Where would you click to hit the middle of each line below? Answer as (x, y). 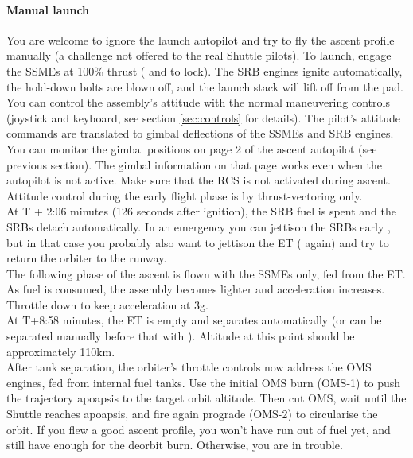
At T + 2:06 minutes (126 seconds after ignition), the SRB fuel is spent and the (202, 211)
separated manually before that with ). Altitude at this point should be (181, 336)
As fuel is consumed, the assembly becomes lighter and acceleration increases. (196, 289)
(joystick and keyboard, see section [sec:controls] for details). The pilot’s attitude (203, 117)
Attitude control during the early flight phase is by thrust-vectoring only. (185, 195)
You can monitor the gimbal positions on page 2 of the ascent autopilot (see (192, 148)
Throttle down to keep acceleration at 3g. (108, 304)
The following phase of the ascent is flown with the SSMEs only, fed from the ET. (206, 273)
